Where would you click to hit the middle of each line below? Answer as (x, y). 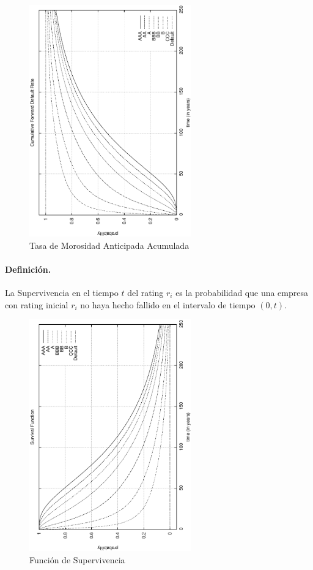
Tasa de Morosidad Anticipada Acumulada (109, 245)
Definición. (28, 269)
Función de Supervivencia (77, 559)
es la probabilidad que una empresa (242, 292)
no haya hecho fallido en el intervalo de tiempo (168, 304)
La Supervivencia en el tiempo (62, 292)
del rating (145, 292)
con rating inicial (37, 304)
